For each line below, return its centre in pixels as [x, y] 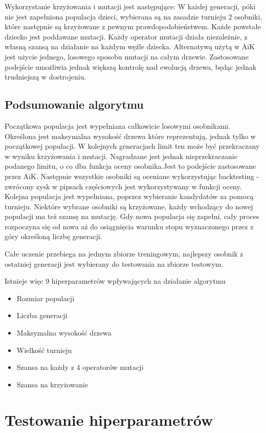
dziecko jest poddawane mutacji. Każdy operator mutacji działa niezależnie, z [126, 36]
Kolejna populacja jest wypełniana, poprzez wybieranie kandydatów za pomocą [129, 196]
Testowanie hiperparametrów [109, 419]
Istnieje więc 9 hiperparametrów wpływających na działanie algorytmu [115, 281]
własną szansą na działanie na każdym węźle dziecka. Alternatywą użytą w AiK [130, 46]
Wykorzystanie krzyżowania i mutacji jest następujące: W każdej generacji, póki [130, 6]
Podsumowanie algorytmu [74, 104]
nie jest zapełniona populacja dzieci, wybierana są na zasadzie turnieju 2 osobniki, [134, 16]
